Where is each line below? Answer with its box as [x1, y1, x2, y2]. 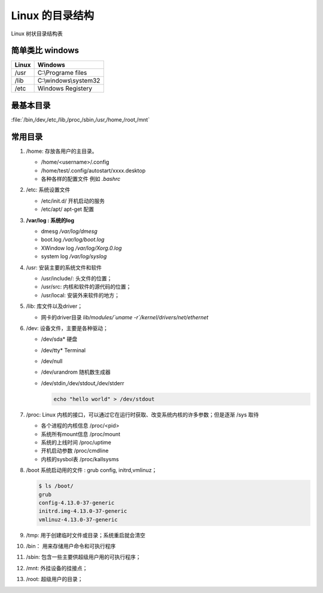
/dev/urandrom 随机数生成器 [41, 368, 111, 376]
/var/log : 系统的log [26, 216, 75, 224]
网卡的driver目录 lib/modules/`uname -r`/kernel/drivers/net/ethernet [41, 313, 209, 320]
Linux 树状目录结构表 [11, 30, 63, 37]
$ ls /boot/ [38, 483, 74, 489]
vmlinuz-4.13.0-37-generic [38, 516, 118, 523]
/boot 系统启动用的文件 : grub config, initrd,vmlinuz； [26, 467, 157, 474]
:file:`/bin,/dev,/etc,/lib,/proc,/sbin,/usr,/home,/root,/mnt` [11, 116, 150, 123]
